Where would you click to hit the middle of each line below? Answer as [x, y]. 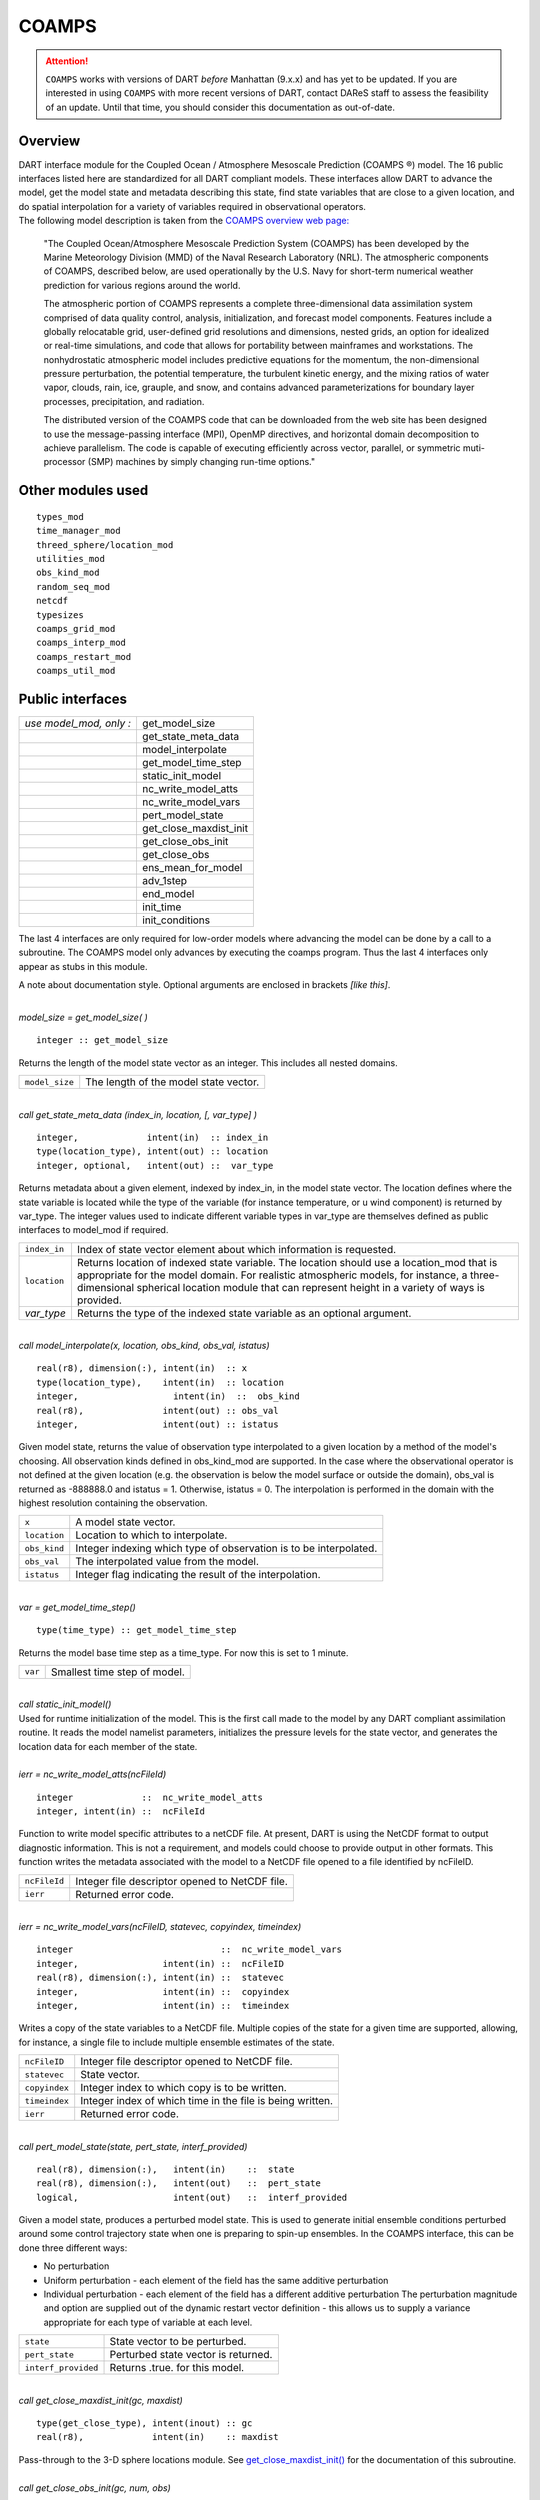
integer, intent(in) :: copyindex [163, 1991]
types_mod [60, 516]
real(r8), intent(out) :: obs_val [157, 1410]
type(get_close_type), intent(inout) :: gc [144, 2423]
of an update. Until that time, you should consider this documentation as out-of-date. [220, 107]
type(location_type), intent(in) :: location [160, 1382]
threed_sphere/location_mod [105, 544]
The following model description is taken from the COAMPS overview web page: [184, 221]
